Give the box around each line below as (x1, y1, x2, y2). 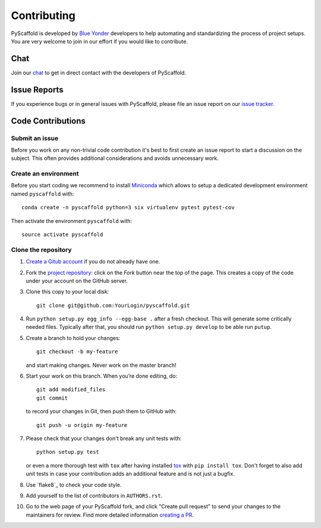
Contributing (11, 9, 75, 22)
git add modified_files (36, 386, 106, 393)
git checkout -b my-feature (36, 348, 118, 355)
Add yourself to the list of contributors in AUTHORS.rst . (26, 492, 163, 499)
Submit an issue (11, 134, 59, 142)
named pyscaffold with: (11, 190, 74, 197)
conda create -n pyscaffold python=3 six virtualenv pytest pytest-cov (21, 204, 235, 211)
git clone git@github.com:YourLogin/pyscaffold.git (36, 302, 190, 309)
